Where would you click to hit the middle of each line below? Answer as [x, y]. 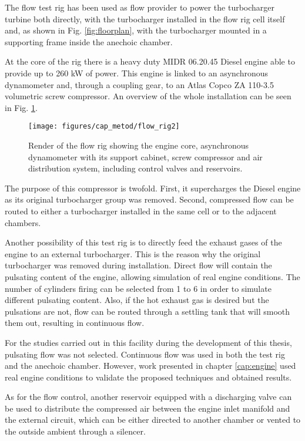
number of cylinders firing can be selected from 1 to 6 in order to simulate [138, 288]
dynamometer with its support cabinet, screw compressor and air [145, 156]
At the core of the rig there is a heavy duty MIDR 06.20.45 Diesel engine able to [150, 61]
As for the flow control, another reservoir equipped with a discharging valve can [148, 397]
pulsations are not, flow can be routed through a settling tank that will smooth [148, 311]
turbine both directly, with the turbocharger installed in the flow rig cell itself [145, 18]
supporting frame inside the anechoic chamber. [89, 41]
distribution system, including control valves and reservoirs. [135, 168]
